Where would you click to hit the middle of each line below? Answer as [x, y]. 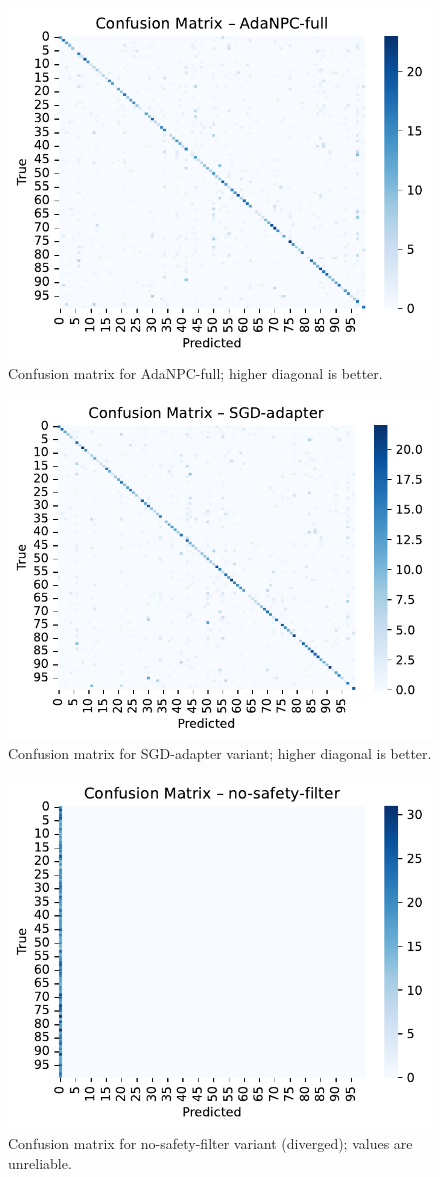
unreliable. [40, 1162]
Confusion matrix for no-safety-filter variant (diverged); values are [210, 1143]
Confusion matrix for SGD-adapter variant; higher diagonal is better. [220, 753]
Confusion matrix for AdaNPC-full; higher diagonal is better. [195, 373]
